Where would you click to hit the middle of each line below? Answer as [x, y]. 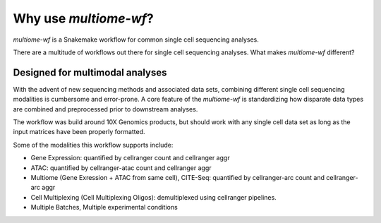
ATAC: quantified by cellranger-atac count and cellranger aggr [121, 168]
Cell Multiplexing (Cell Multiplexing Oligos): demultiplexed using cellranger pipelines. [153, 197]
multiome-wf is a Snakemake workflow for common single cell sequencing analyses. [136, 40]
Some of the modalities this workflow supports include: [93, 145]
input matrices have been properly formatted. [79, 132]
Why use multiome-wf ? [84, 18]
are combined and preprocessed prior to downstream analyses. [105, 109]
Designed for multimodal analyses [90, 72]
